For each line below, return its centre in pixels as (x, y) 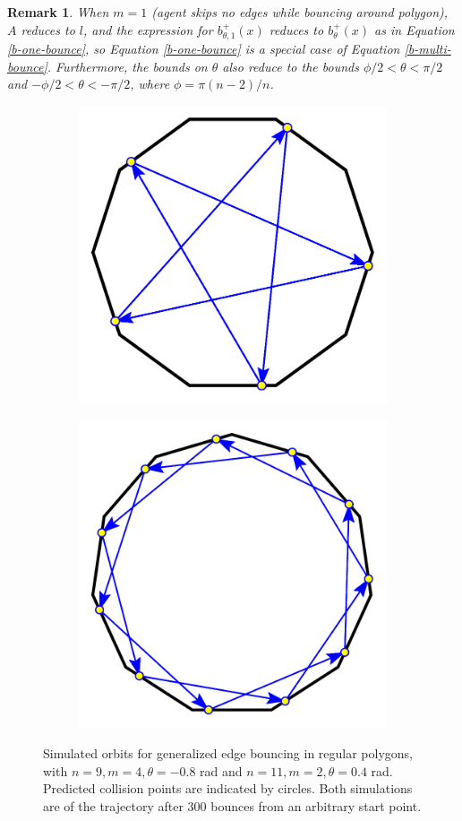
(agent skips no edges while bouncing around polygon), (300, 12)
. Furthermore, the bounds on (127, 66)
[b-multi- (428, 49)
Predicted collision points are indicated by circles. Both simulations (228, 788)
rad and (221, 770)
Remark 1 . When (58, 12)
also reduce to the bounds (291, 66)
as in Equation (415, 29)
